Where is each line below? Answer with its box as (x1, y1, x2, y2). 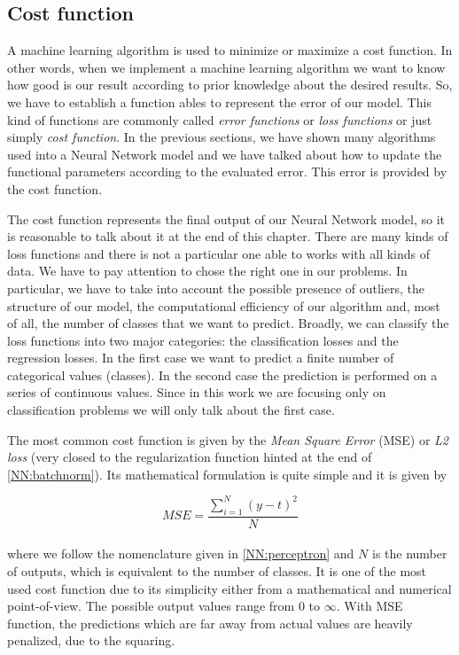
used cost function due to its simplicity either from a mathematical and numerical (7, 579, 452, 597)
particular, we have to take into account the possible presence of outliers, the (7, 278, 424, 297)
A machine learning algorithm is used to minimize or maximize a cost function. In (7, 41, 453, 59)
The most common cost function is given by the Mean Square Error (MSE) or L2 (7, 430, 448, 448)
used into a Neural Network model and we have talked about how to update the (7, 144, 442, 163)
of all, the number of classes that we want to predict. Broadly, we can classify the (7, 314, 449, 332)
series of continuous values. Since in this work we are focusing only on (7, 383, 386, 402)
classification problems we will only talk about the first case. (7, 401, 335, 419)
